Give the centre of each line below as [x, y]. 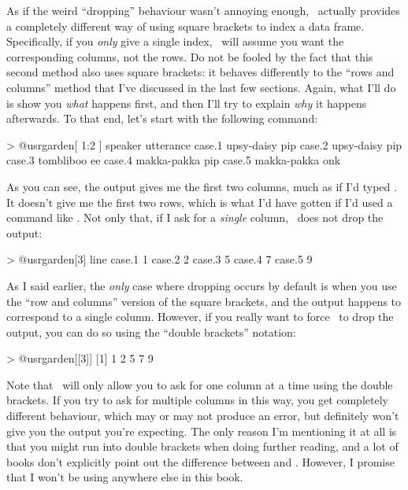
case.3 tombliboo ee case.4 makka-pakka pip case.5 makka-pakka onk [174, 160]
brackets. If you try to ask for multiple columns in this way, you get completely [197, 400]
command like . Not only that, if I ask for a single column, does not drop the [195, 217]
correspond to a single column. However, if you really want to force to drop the [200, 317]
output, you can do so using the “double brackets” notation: [151, 332]
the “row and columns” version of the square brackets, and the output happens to [204, 301]
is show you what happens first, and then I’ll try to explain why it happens [187, 103]
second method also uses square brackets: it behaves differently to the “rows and [200, 72]
